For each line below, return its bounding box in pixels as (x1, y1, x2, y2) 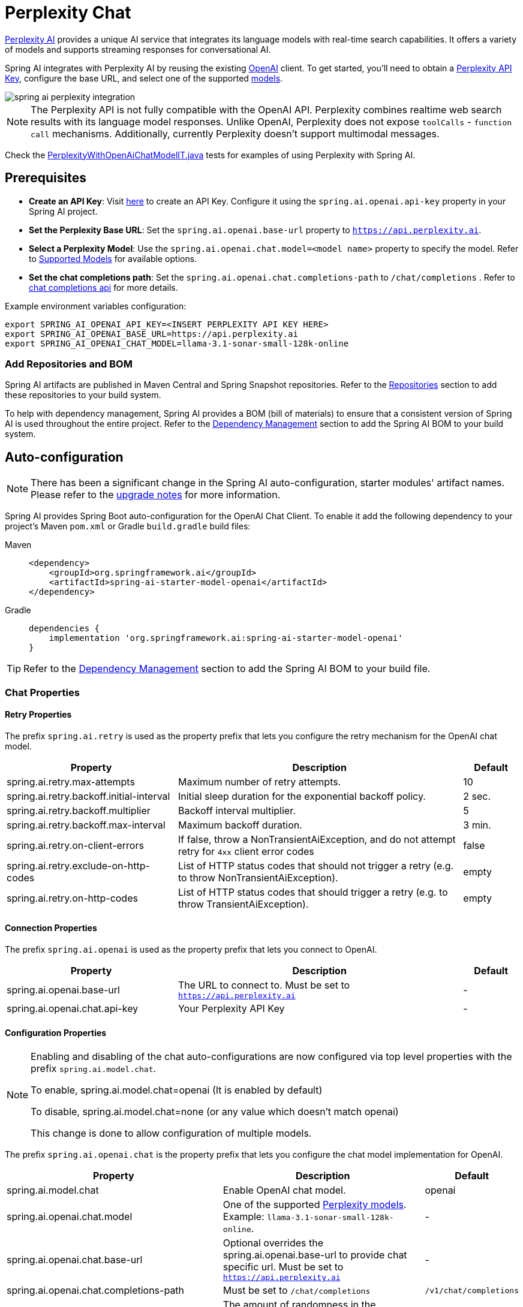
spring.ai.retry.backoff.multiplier (7, 804, 151, 817)
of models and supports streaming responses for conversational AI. (5, 44, 271, 55)
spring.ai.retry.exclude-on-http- (7, 859, 150, 872)
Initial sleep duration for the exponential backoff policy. (178, 790, 426, 802)
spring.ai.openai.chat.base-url (7, 1253, 143, 1266)
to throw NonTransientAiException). (178, 871, 338, 884)
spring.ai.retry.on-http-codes (7, 892, 138, 904)
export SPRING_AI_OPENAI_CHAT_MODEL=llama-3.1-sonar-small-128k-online (5, 338, 349, 348)
